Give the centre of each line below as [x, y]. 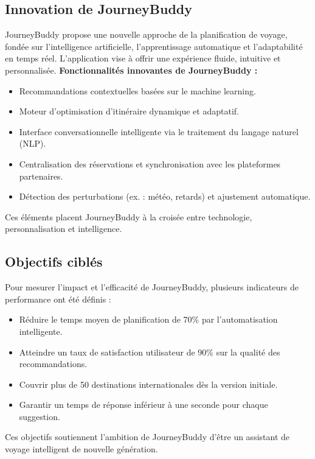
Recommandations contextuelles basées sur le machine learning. [137, 90]
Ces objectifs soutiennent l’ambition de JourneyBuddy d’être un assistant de [147, 437]
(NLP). [33, 143]
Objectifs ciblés [54, 261]
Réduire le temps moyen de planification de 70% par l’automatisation [148, 319]
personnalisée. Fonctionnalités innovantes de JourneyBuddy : [131, 70]
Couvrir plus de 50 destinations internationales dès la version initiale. [148, 384]
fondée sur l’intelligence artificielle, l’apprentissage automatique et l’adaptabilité [154, 46]
